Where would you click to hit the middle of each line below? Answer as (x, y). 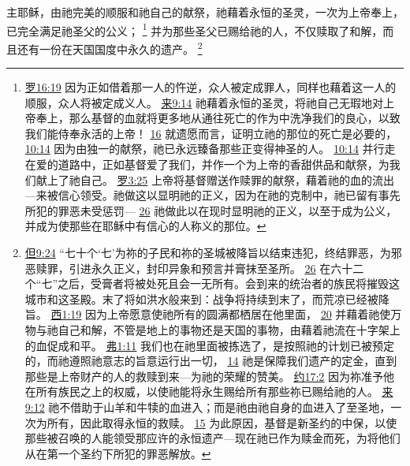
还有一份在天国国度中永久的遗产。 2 (110, 47)
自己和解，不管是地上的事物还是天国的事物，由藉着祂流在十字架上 (229, 330)
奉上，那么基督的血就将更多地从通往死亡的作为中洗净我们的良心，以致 (218, 118)
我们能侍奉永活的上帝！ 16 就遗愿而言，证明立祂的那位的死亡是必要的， (211, 133)
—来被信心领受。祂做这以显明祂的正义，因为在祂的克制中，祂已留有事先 (212, 195)
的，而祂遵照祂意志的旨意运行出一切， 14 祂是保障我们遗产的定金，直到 (211, 361)
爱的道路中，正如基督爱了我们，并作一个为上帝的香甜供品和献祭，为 (212, 164)
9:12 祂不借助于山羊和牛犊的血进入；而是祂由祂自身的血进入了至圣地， (208, 406)
